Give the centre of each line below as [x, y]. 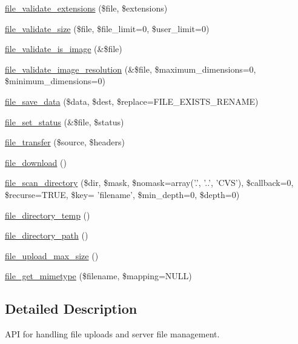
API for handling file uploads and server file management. [112, 334]
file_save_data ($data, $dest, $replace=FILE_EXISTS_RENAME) [132, 101]
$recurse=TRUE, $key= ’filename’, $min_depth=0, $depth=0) [122, 194]
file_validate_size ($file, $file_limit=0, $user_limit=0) [107, 28]
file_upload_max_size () [52, 255]
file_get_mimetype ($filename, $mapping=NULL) [98, 276]
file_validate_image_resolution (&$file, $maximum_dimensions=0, [131, 69]
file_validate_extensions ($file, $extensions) [86, 8]
